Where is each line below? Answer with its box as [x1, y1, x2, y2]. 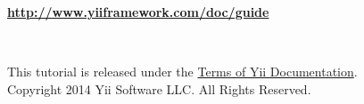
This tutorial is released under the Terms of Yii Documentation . [7, 62, 358, 81]
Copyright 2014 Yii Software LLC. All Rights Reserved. [7, 79, 311, 98]
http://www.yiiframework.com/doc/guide [7, 3, 269, 20]
